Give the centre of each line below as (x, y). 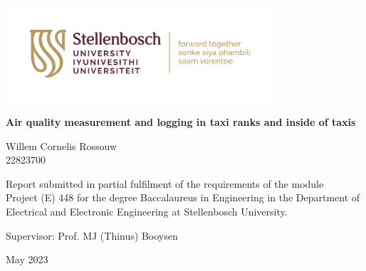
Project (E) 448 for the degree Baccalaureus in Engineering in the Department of (183, 197)
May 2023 (27, 259)
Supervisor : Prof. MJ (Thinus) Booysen (92, 235)
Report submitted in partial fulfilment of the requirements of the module (165, 183)
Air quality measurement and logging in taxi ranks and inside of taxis (181, 122)
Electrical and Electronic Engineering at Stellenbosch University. (147, 211)
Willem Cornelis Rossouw (62, 145)
